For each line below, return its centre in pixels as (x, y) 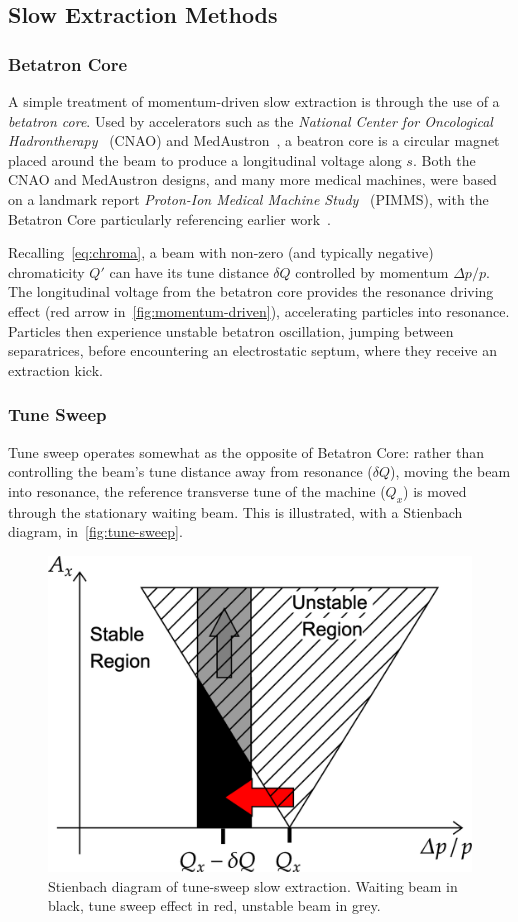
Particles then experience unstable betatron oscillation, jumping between (231, 330)
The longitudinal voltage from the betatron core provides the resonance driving (251, 291)
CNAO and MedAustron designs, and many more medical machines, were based (252, 179)
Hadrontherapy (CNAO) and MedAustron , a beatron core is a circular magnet (254, 140)
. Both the (444, 159)
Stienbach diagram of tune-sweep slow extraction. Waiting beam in (253, 885)
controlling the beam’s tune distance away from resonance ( (190, 471)
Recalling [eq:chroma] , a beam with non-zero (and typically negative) (221, 252)
